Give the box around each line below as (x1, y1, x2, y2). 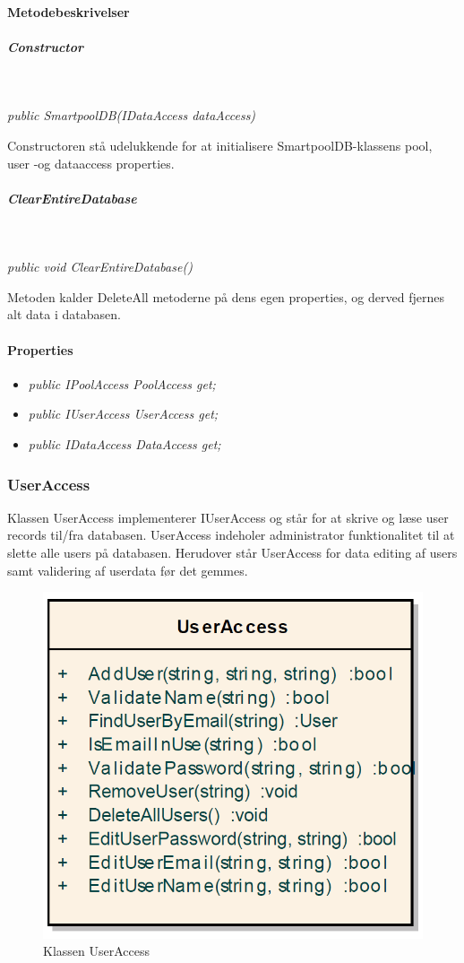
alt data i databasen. (7, 305, 121, 324)
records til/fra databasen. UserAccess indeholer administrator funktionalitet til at (7, 525, 455, 544)
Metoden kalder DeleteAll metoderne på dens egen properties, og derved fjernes (7, 287, 444, 306)
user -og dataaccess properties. (7, 153, 175, 172)
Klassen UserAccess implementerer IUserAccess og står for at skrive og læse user (7, 508, 449, 526)
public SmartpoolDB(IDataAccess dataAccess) (7, 106, 256, 125)
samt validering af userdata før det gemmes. (7, 560, 248, 579)
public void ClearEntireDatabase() (7, 257, 193, 276)
